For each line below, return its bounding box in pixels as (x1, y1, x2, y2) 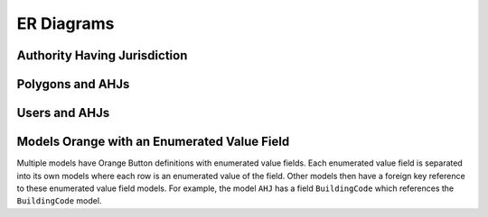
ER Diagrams (16, 14, 115, 33)
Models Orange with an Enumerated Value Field (16, 134, 290, 149)
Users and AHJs (16, 105, 110, 121)
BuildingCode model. (16, 195, 102, 206)
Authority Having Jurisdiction (16, 48, 188, 63)
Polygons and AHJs (16, 77, 130, 92)
